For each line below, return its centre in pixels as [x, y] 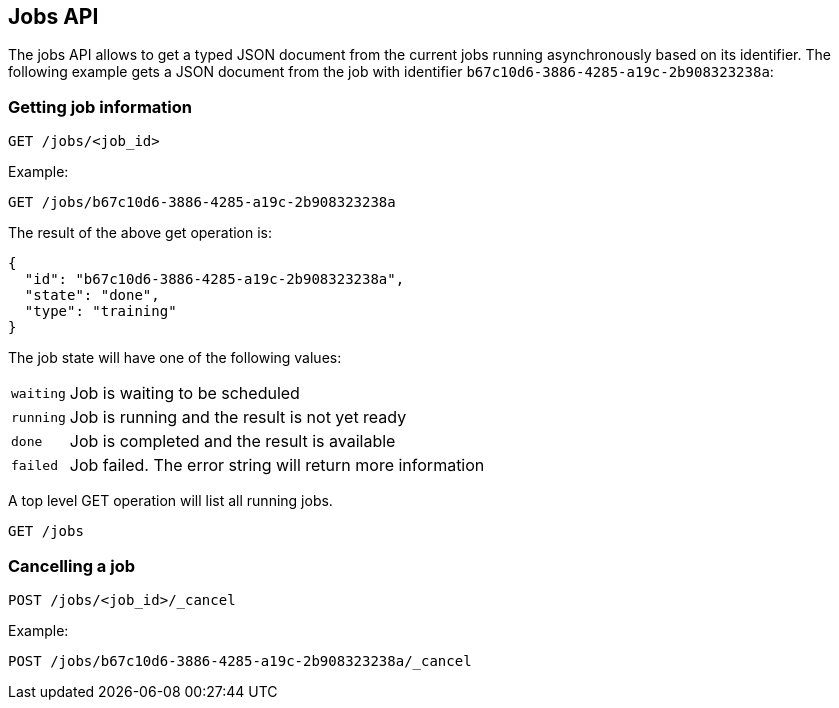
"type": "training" [100, 311]
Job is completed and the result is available [232, 441]
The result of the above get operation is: [140, 233]
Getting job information [100, 106]
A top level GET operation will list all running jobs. [170, 501]
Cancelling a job [72, 565]
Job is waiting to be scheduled [184, 393]
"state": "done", [92, 295]
